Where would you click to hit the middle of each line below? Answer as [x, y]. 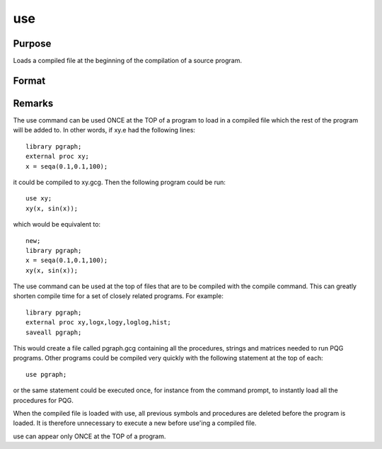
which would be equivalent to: [57, 224]
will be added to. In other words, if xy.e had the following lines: [104, 130]
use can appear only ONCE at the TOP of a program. [89, 436]
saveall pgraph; [54, 332]
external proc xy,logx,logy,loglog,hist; [98, 323]
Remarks [33, 103]
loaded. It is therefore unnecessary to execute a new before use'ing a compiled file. [135, 423]
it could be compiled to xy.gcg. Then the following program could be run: [120, 182]
